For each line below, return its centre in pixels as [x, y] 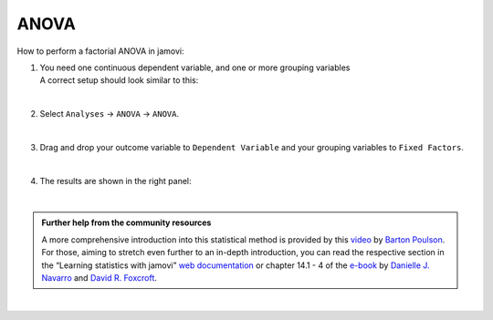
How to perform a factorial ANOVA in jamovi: [100, 51]
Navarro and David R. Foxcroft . [99, 278]
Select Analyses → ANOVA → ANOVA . [110, 114]
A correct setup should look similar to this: [119, 80]
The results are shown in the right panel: [115, 181]
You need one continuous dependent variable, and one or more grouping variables [195, 67]
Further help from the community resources [126, 222]
